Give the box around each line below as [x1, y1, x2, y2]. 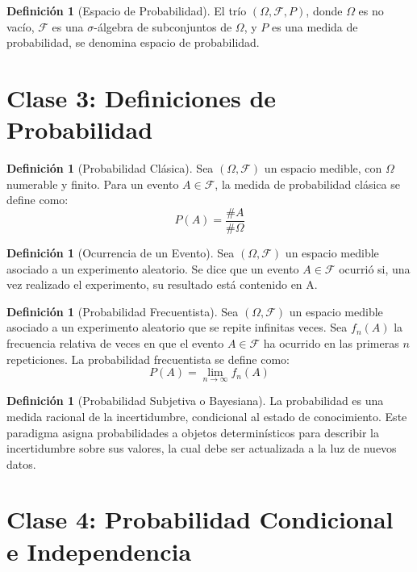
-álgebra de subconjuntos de [94, 18, 232, 35]
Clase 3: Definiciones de [6, 81, 277, 114]
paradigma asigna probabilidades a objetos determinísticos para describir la [6, 424, 379, 440]
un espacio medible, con [264, 160, 382, 177]
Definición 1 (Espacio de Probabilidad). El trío [6, 2, 247, 19]
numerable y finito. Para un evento [6, 175, 179, 192]
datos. [6, 455, 36, 472]
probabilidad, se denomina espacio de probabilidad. [6, 34, 260, 51]
